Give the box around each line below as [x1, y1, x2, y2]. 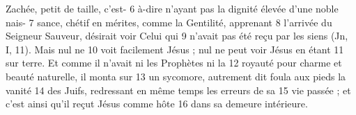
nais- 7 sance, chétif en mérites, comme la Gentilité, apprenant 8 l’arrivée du [6, 15, 332, 29]
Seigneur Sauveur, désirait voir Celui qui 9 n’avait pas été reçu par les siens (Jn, [6, 28, 348, 43]
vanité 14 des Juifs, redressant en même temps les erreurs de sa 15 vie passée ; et [6, 82, 351, 97]
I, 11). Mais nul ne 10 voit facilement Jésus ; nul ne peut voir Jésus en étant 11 [6, 42, 344, 56]
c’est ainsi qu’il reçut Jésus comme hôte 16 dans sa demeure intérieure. [6, 96, 308, 111]
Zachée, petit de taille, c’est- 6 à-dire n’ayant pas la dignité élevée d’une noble [6, 1, 339, 15]
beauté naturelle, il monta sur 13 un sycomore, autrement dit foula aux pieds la [6, 69, 346, 83]
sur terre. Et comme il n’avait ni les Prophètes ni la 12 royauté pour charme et [6, 55, 342, 70]
